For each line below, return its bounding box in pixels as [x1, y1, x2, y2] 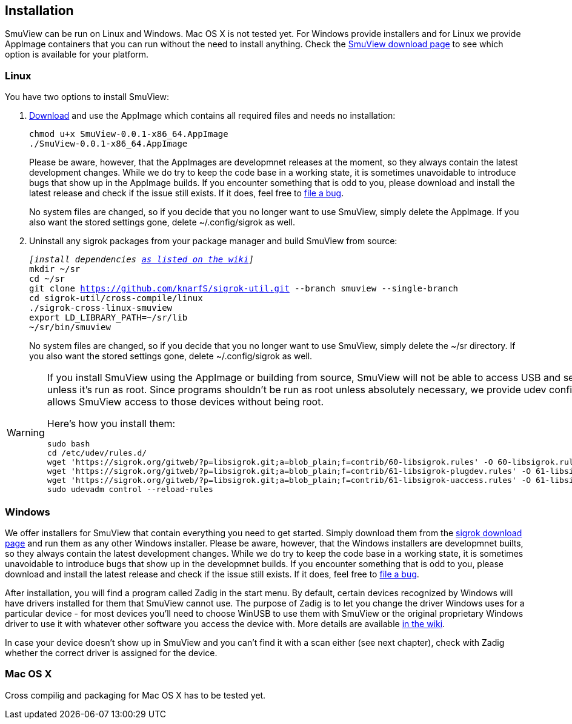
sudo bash [47, 439, 90, 449]
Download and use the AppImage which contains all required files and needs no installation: [29, 110, 396, 121]
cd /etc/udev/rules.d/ [47, 448, 147, 458]
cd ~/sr [29, 274, 65, 284]
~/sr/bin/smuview [29, 322, 111, 333]
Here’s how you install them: [47, 417, 176, 430]
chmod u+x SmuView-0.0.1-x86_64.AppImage [29, 129, 228, 139]
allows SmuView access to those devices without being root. [47, 396, 324, 408]
